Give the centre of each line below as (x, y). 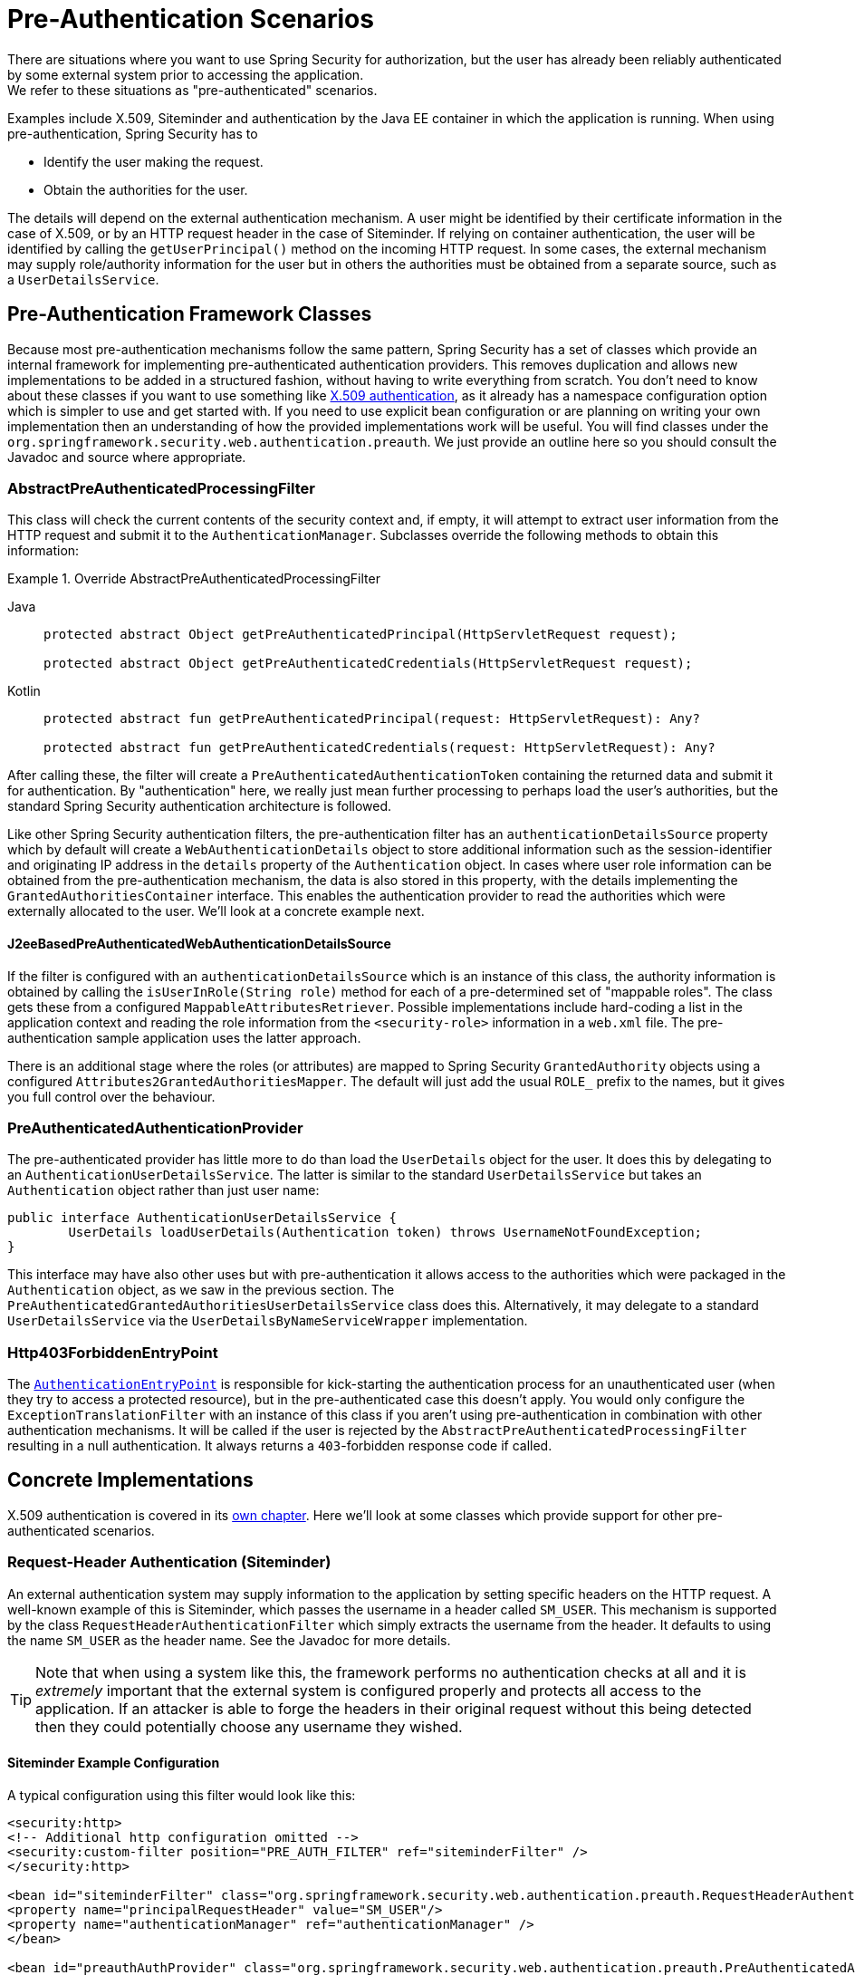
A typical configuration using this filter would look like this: (182, 1795)
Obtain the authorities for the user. (146, 189)
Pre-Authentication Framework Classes (190, 314)
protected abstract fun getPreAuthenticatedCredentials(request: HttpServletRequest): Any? (379, 748)
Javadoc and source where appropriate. (127, 457)
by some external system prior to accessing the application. (186, 74)
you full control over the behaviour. (111, 1096)
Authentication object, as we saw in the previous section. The (201, 1290)
